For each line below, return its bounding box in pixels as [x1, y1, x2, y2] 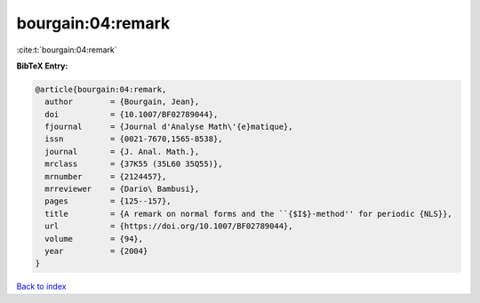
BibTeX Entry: [16, 60, 68, 71]
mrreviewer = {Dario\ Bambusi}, [44, 184, 200, 195]
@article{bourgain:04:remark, [35, 84, 167, 94]
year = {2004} [44, 246, 148, 256]
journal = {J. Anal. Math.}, [44, 147, 200, 156]
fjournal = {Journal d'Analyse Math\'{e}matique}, [44, 122, 293, 132]
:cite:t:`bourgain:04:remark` [16, 44, 117, 55]
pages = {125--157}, [44, 196, 172, 206]
